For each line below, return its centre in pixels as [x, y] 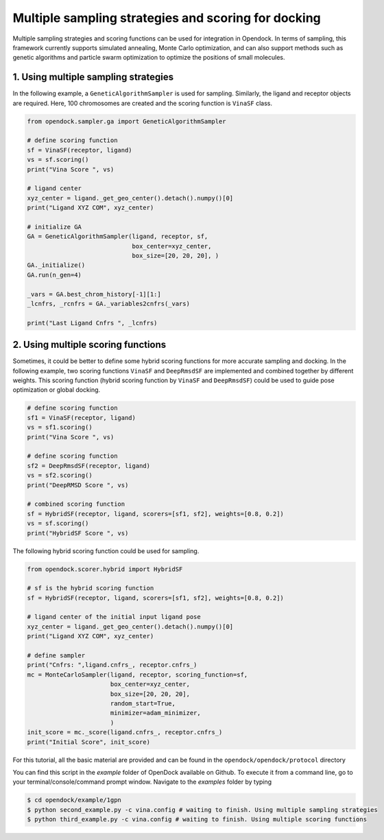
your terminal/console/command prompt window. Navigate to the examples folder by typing [142, 782]
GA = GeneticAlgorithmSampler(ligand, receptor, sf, [118, 236]
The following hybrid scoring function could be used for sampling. [106, 551]
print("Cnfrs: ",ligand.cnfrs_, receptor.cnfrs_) [112, 665]
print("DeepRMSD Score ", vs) [78, 485]
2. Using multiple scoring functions [89, 345]
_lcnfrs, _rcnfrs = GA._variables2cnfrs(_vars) [108, 304]
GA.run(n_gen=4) [55, 275]
